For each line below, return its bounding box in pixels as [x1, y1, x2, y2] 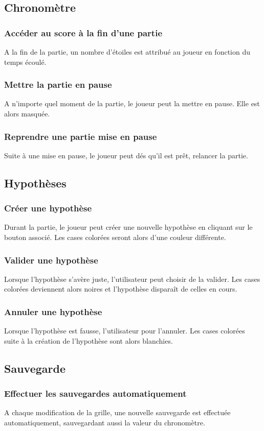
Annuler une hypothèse [4, 305, 102, 318]
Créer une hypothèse [4, 202, 92, 214]
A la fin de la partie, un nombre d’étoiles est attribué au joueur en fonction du [4, 46, 251, 57]
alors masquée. [4, 108, 50, 118]
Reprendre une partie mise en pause [4, 130, 157, 142]
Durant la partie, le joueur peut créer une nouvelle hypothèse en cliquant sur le [4, 222, 253, 232]
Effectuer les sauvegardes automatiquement [4, 387, 187, 400]
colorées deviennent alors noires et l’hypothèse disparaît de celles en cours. [4, 283, 237, 294]
